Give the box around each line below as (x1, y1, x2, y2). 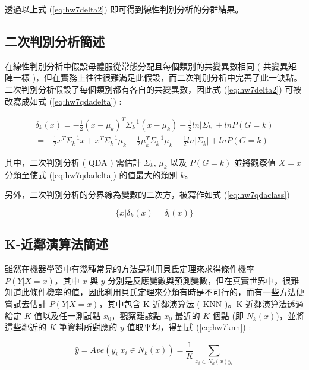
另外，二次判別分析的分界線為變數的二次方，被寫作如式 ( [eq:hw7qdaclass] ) (5, 188, 290, 201)
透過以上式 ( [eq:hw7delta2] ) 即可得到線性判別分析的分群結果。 (5, 3, 244, 15)
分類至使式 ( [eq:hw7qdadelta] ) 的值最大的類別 (5, 168, 178, 181)
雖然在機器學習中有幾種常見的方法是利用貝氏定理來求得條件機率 (5, 263, 254, 275)
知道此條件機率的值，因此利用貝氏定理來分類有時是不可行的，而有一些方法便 (5, 286, 304, 298)
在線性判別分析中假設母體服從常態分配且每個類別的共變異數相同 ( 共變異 (5, 59, 288, 72)
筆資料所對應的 (59, 321, 118, 333)
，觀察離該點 (111, 309, 162, 321)
